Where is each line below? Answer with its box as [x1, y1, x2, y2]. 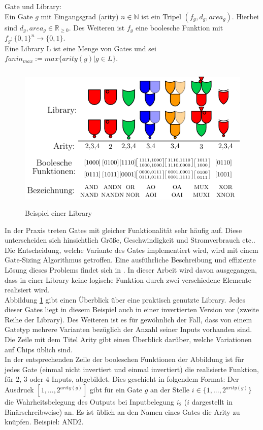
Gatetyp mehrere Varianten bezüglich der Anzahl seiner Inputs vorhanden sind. [5, 324, 252, 335]
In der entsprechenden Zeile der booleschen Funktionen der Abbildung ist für [5, 354, 244, 365]
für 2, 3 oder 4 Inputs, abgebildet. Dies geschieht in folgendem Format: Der [5, 374, 239, 384]
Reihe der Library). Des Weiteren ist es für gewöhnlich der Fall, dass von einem [5, 314, 252, 324]
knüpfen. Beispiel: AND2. [5, 416, 84, 427]
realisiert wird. [5, 284, 50, 295]
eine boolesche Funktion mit [135, 22, 223, 32]
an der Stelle [150, 384, 190, 395]
